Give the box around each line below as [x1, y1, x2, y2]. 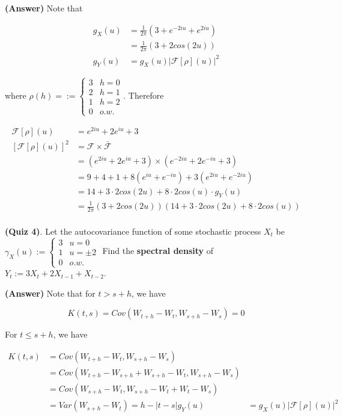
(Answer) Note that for [5, 286, 96, 299]
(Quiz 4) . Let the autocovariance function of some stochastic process [5, 224, 261, 237]
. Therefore [123, 89, 164, 102]
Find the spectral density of [102, 244, 214, 257]
